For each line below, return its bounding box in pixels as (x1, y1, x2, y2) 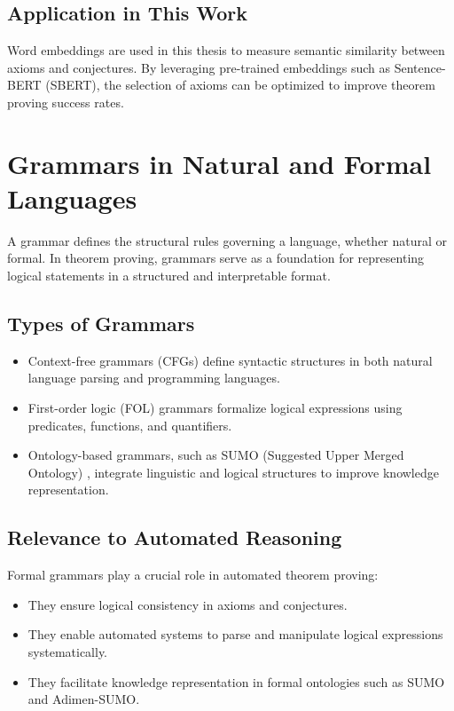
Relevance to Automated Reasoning (7, 524, 342, 551)
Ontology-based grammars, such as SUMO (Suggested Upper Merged (27, 446, 404, 464)
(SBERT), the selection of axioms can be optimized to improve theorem (45, 75, 435, 94)
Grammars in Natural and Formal (7, 145, 432, 181)
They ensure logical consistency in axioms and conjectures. (27, 595, 348, 613)
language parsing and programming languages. (27, 368, 280, 387)
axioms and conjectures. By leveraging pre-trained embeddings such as (7, 58, 390, 76)
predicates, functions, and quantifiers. (27, 415, 232, 434)
